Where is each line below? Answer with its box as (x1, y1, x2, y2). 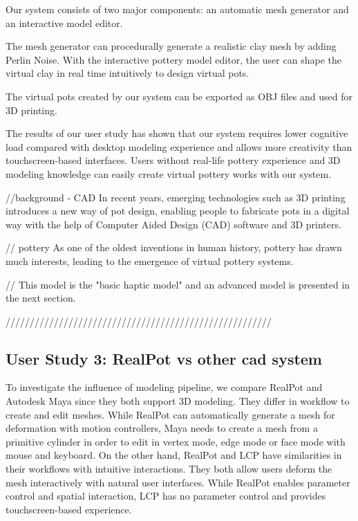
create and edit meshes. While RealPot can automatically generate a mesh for (6, 407, 335, 421)
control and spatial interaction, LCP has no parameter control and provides (6, 488, 326, 503)
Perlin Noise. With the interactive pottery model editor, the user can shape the (6, 52, 341, 66)
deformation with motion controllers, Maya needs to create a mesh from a (6, 421, 318, 435)
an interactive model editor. (6, 15, 123, 30)
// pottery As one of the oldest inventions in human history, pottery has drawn (6, 240, 342, 255)
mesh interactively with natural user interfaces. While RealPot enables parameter (6, 475, 350, 489)
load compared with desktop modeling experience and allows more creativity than (6, 139, 352, 154)
